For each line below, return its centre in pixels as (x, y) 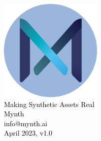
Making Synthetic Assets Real (49, 104)
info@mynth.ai (26, 123)
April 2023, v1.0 (28, 133)
